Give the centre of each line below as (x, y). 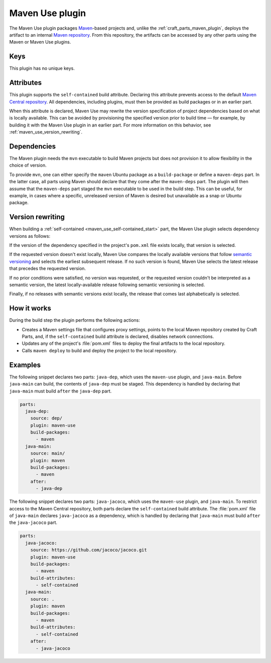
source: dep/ (46, 418)
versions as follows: (30, 236)
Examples (25, 365)
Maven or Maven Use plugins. (40, 42)
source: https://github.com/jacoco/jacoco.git (89, 550)
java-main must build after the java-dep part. (60, 391)
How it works (30, 308)
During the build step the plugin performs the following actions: (75, 320)
